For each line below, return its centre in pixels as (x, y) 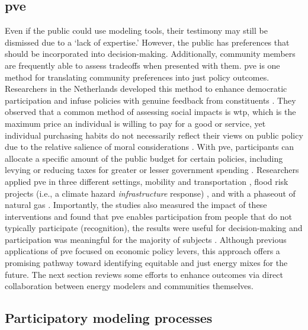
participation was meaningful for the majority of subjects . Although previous (146, 239)
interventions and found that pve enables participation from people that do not (148, 216)
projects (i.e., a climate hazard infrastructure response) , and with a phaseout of (150, 193)
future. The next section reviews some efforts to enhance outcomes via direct (144, 274)
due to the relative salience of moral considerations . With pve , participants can (150, 147)
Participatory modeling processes (109, 318)
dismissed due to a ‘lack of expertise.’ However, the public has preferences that (147, 42)
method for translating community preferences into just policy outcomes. (137, 77)
